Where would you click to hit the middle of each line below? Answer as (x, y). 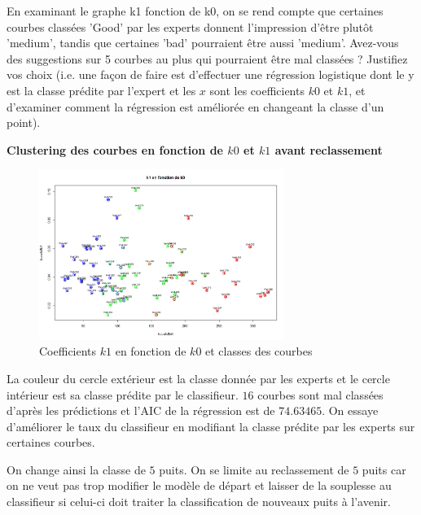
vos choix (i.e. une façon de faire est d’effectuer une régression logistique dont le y (210, 74)
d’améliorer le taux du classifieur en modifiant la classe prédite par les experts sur (211, 426)
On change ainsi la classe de (76, 469)
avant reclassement (329, 149)
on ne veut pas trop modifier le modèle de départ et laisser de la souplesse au (199, 485)
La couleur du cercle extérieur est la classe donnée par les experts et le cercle (198, 378)
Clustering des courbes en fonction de (115, 149)
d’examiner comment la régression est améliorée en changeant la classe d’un (195, 106)
